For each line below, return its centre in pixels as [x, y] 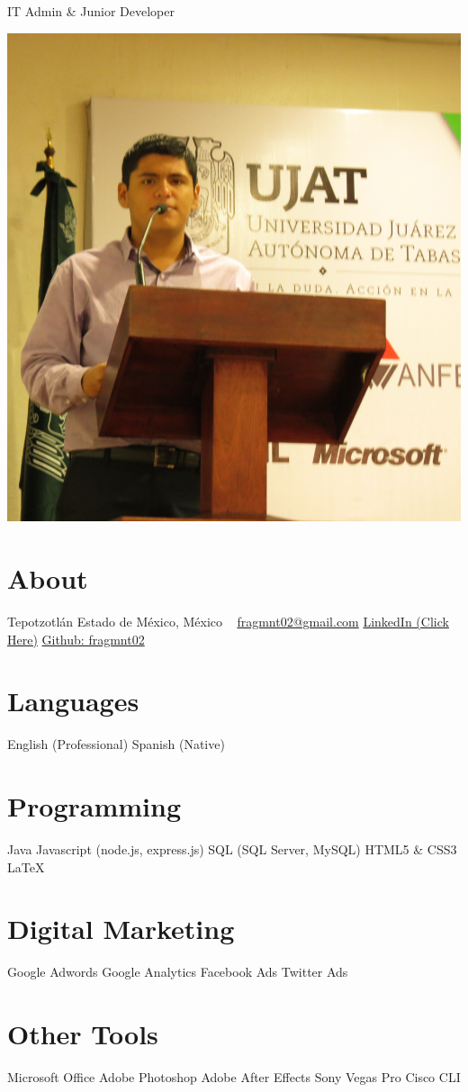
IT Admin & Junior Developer [91, 11]
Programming [94, 806]
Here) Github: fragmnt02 [76, 639]
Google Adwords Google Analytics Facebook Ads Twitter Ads [178, 972]
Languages [73, 701]
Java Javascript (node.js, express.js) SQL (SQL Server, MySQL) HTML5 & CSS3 [232, 849]
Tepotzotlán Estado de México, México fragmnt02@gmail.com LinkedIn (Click [228, 621]
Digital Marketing [121, 929]
